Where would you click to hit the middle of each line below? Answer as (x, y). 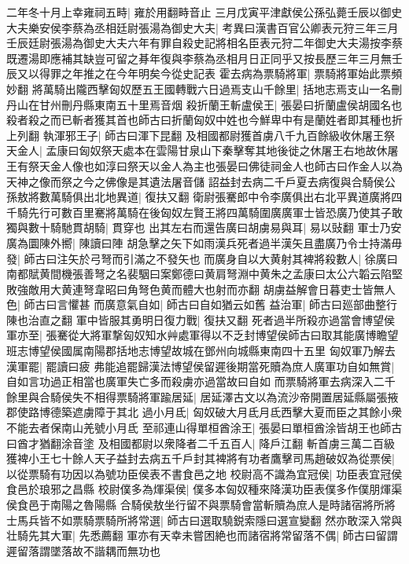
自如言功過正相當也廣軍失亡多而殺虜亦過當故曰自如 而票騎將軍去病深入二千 (201, 381)
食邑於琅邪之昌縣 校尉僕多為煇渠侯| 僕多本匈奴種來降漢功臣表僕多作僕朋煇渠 (204, 489)
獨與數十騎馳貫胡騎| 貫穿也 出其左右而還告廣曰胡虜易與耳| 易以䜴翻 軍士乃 (199, 227)
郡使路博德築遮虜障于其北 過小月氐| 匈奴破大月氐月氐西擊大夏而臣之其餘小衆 (204, 412)
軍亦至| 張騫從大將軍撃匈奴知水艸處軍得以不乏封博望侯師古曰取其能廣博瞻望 (203, 335)
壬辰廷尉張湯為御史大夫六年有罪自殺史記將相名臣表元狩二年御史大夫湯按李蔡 (204, 43)
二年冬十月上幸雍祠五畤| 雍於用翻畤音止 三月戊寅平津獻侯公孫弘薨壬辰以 (193, 12)
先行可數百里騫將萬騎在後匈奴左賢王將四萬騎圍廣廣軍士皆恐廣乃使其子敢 (215, 212)
